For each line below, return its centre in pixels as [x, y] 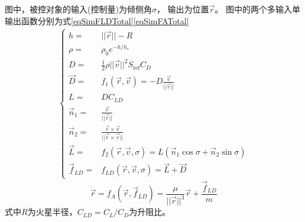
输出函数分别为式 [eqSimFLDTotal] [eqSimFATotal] [97, 20]
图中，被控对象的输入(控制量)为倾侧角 [78, 9]
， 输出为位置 [183, 9]
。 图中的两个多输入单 [258, 9]
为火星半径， [52, 212]
